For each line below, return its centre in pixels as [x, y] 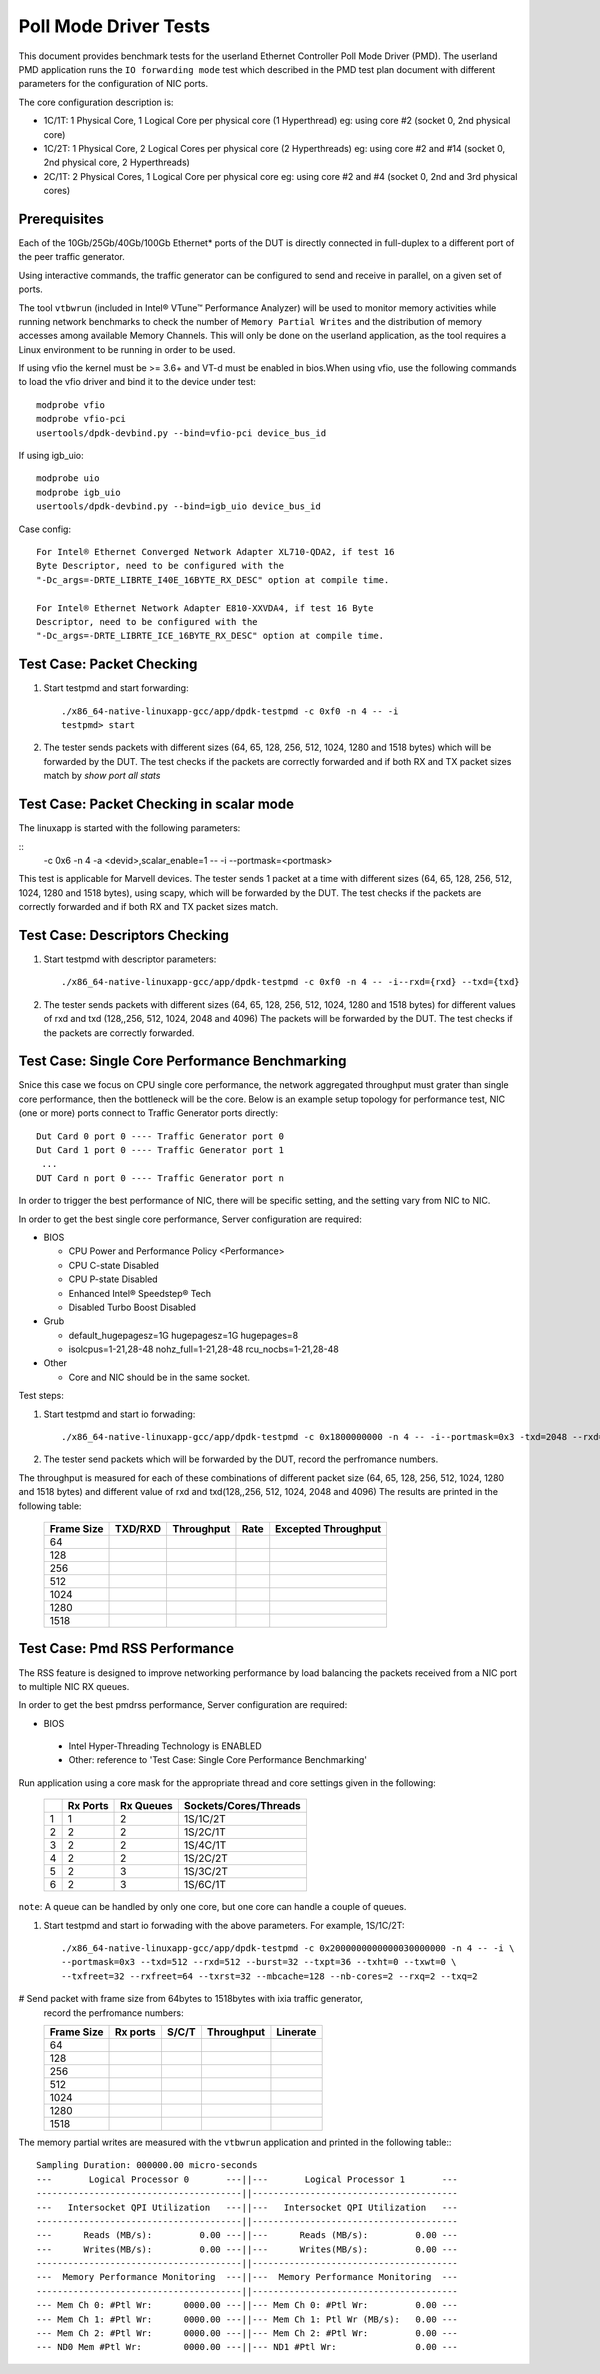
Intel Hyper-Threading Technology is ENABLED [165, 1746]
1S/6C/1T [205, 1885]
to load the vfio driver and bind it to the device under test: [137, 382]
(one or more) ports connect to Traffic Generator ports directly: [148, 1113]
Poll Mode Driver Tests [114, 26]
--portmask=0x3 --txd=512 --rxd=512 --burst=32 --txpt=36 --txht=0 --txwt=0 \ [259, 1962]
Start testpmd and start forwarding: [116, 688]
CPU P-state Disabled [113, 1279]
